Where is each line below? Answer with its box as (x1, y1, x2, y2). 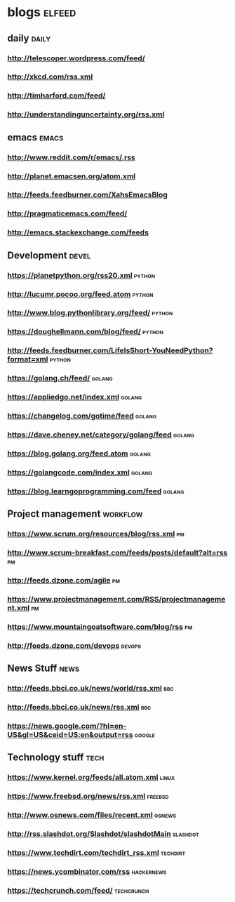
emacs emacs (7, 131, 64, 143)
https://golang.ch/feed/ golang (7, 373, 114, 383)
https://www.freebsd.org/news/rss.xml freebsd (7, 791, 169, 801)
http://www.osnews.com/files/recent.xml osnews (7, 810, 177, 820)
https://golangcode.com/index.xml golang (7, 467, 153, 477)
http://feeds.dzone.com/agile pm (7, 575, 121, 585)
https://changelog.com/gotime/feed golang (7, 411, 156, 421)
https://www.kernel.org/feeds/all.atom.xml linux (7, 773, 175, 783)
